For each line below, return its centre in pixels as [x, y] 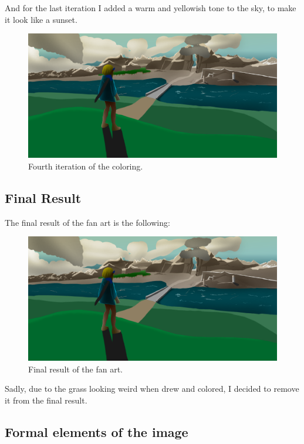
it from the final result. [46, 400]
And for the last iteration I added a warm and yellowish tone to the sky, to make [151, 8]
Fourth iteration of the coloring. [86, 166]
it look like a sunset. [41, 19]
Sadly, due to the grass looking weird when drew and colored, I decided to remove [152, 389]
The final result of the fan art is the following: [87, 222]
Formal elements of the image [97, 431]
